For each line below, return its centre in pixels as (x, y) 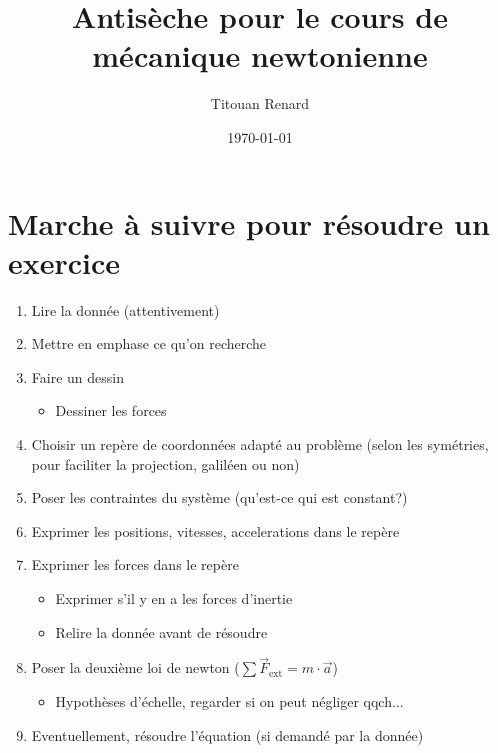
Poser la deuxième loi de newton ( (135, 667)
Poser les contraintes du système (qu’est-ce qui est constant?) (219, 497)
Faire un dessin (77, 376)
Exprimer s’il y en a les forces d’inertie (174, 597)
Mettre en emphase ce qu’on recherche (149, 343)
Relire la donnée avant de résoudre (161, 631)
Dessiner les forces (111, 410)
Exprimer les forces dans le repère (135, 564)
